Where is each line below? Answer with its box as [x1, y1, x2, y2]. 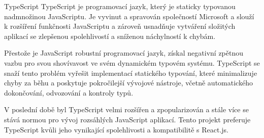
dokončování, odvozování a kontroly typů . [4, 87, 134, 98]
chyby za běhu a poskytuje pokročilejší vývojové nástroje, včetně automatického [4, 77, 253, 88]
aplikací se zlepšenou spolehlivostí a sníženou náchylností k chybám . [4, 30, 216, 41]
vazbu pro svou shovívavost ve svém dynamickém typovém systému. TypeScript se [4, 57, 260, 68]
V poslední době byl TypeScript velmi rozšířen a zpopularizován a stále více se [4, 104, 249, 115]
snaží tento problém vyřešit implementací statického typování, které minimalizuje [4, 67, 257, 78]
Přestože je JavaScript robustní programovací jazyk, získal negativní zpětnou [4, 48, 244, 58]
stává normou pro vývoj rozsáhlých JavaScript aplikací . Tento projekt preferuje [4, 114, 251, 124]
